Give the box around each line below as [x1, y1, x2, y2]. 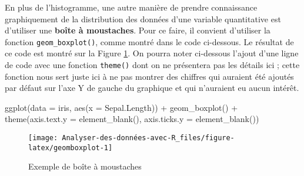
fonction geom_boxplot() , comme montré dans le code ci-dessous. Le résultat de [5, 35, 294, 48]
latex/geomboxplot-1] [28, 143, 113, 152]
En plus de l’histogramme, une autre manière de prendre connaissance [5, 1, 258, 13]
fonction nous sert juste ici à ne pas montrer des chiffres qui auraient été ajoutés [5, 70, 294, 82]
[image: [28, 134, 58, 143]
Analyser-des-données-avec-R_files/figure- [62, 134, 235, 143]
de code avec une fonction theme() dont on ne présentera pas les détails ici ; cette [5, 59, 300, 71]
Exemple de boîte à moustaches [28, 160, 142, 172]
